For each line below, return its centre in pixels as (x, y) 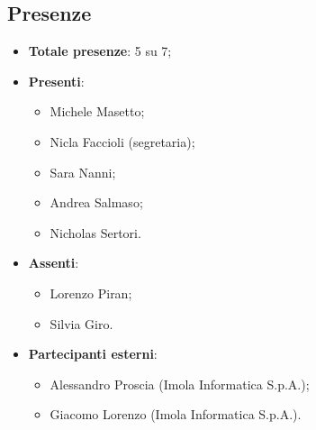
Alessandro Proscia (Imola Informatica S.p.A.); (180, 384)
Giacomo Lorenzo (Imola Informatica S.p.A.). (176, 414)
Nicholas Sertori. (95, 232)
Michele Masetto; (97, 111)
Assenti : (54, 263)
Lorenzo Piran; (91, 293)
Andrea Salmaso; (96, 202)
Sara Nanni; (83, 172)
